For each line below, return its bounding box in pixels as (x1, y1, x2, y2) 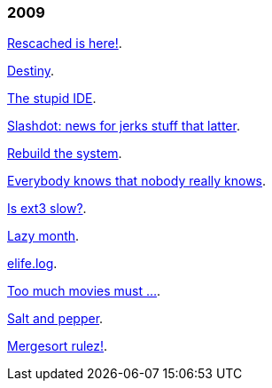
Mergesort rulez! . (7, 338, 108, 354)
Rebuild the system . (7, 146, 122, 162)
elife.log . (7, 256, 58, 272)
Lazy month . (7, 228, 80, 244)
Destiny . (7, 63, 54, 79)
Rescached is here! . (7, 36, 122, 51)
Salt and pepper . (7, 311, 104, 327)
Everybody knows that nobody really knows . (7, 173, 267, 189)
